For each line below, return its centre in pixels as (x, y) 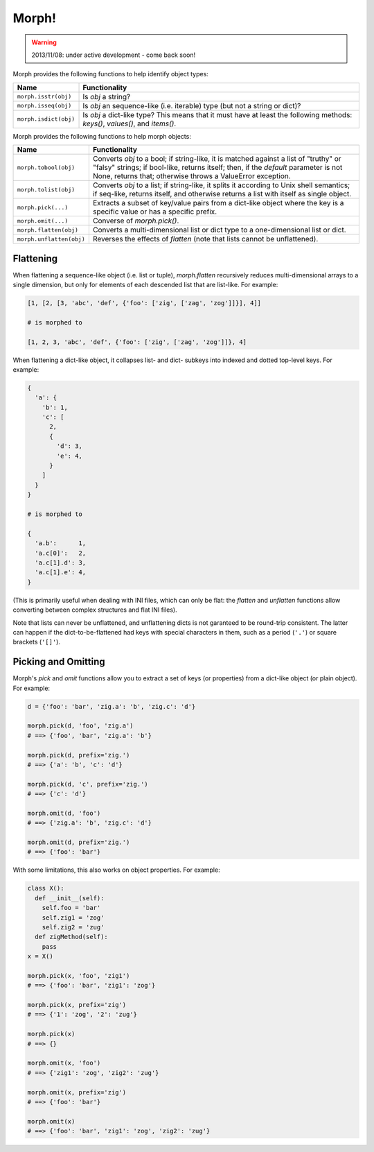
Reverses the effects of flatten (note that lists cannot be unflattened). (205, 239)
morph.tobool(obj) (46, 167)
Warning (44, 42)
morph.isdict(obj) (46, 119)
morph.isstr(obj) (44, 97)
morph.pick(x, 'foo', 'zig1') (79, 975)
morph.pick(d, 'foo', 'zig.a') (81, 726)
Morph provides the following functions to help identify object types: (111, 74)
